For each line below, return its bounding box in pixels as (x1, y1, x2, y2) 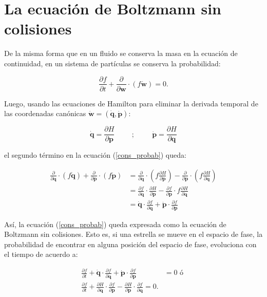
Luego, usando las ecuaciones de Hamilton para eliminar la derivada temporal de (4, 98, 258, 108)
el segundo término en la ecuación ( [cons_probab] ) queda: (4, 150, 186, 160)
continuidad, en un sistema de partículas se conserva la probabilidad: (4, 58, 221, 68)
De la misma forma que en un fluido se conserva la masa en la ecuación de (4, 48, 238, 59)
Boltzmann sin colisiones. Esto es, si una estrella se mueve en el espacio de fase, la (4, 229, 263, 239)
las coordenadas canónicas (4, 108, 86, 119)
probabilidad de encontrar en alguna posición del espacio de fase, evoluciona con (4, 238, 257, 249)
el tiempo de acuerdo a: (4, 249, 78, 259)
